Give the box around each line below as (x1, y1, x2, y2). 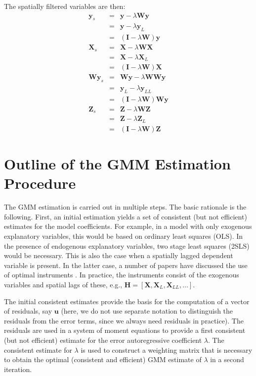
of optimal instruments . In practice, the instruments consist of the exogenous (4, 269, 239, 280)
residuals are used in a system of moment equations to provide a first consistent (4, 325, 246, 335)
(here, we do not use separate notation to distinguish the (61, 306, 233, 316)
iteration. (4, 364, 32, 374)
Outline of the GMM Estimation (4, 154, 231, 174)
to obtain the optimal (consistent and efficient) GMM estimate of (4, 354, 202, 365)
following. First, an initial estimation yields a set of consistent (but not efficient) (4, 211, 247, 221)
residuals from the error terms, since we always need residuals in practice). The (4, 315, 244, 325)
